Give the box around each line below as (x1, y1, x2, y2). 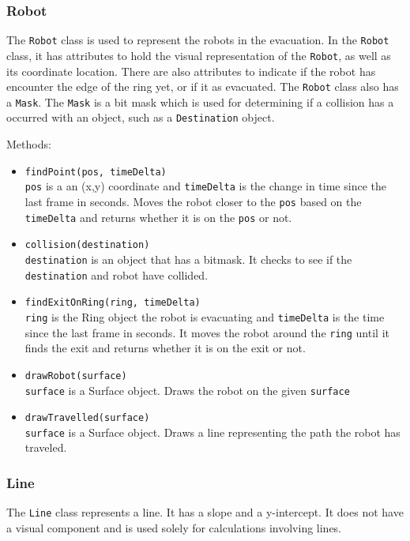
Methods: (6, 136, 51, 152)
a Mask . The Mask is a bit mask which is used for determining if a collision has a (6, 93, 394, 110)
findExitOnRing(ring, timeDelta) (24, 297, 201, 309)
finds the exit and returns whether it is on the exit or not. (24, 340, 306, 356)
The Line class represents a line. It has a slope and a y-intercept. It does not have (6, 504, 404, 520)
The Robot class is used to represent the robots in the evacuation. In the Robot (6, 32, 389, 48)
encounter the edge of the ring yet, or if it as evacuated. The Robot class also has (6, 78, 399, 95)
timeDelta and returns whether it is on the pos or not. (24, 209, 292, 225)
